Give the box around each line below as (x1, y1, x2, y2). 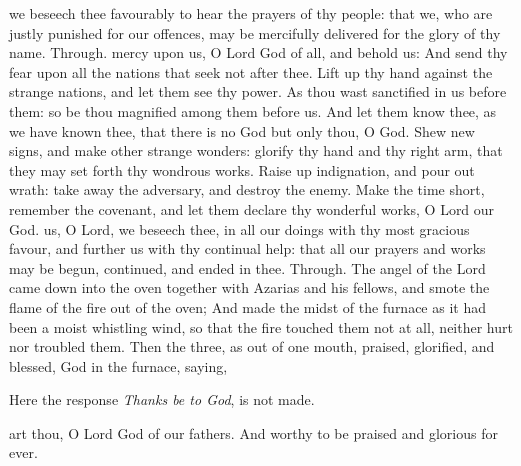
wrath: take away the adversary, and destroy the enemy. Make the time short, (9, 179, 485, 200)
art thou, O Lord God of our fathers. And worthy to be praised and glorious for (9, 422, 498, 443)
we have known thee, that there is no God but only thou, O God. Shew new (9, 120, 475, 141)
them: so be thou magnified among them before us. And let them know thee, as (9, 100, 497, 121)
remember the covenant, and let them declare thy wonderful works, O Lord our (9, 198, 495, 219)
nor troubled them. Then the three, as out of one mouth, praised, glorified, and (9, 336, 495, 357)
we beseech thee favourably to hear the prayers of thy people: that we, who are (9, 3, 493, 23)
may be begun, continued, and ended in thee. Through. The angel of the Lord (9, 257, 486, 278)
